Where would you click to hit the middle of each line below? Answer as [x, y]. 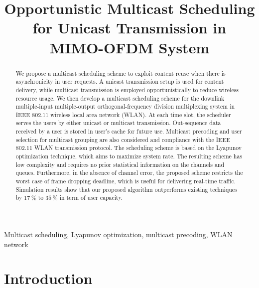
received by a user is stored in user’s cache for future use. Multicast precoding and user [129, 131]
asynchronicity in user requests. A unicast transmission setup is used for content [120, 81]
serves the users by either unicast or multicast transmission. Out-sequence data [118, 123]
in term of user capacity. [91, 198]
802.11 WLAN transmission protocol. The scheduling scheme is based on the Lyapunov [129, 148]
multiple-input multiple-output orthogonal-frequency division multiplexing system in [125, 106]
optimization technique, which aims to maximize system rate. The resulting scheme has [129, 156]
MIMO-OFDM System [129, 47]
